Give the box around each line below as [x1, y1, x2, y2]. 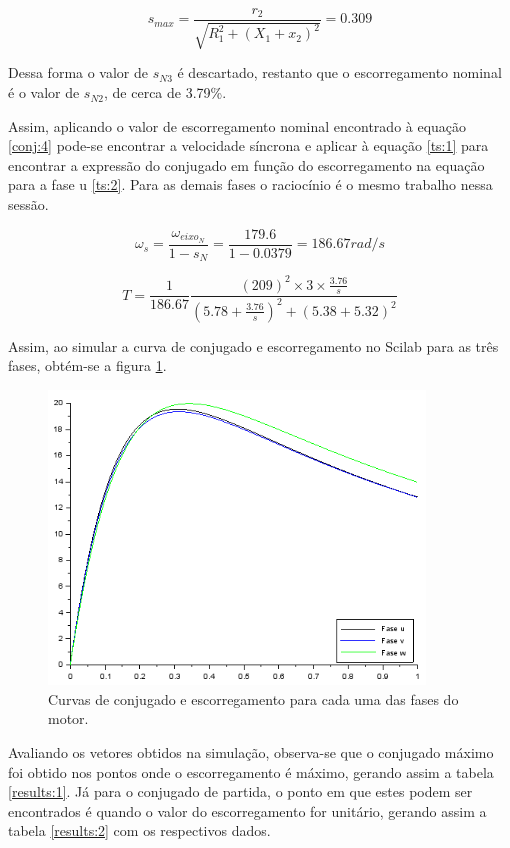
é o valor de [8, 82, 80, 103]
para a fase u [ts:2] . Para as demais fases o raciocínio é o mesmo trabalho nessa [8, 174, 493, 195]
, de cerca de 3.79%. [104, 82, 227, 103]
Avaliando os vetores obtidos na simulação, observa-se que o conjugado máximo [8, 742, 494, 762]
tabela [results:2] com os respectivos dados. [8, 820, 271, 841]
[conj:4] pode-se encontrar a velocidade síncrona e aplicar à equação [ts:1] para [8, 135, 489, 156]
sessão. [8, 194, 49, 215]
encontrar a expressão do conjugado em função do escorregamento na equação [8, 154, 485, 175]
